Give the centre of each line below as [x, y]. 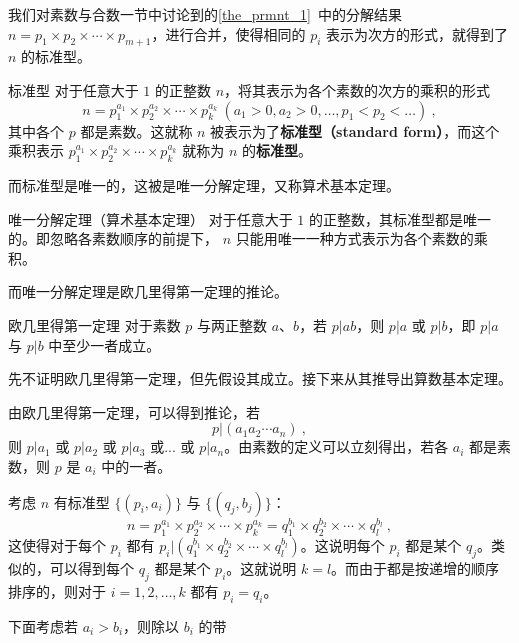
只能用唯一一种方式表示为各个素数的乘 [361, 238]
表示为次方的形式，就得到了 [417, 33]
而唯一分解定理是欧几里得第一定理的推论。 [148, 291]
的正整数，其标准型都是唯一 [399, 218]
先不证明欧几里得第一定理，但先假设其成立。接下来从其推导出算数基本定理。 [260, 378]
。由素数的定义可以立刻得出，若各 [336, 446]
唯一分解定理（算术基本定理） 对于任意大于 [150, 218]
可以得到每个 [91, 567]
